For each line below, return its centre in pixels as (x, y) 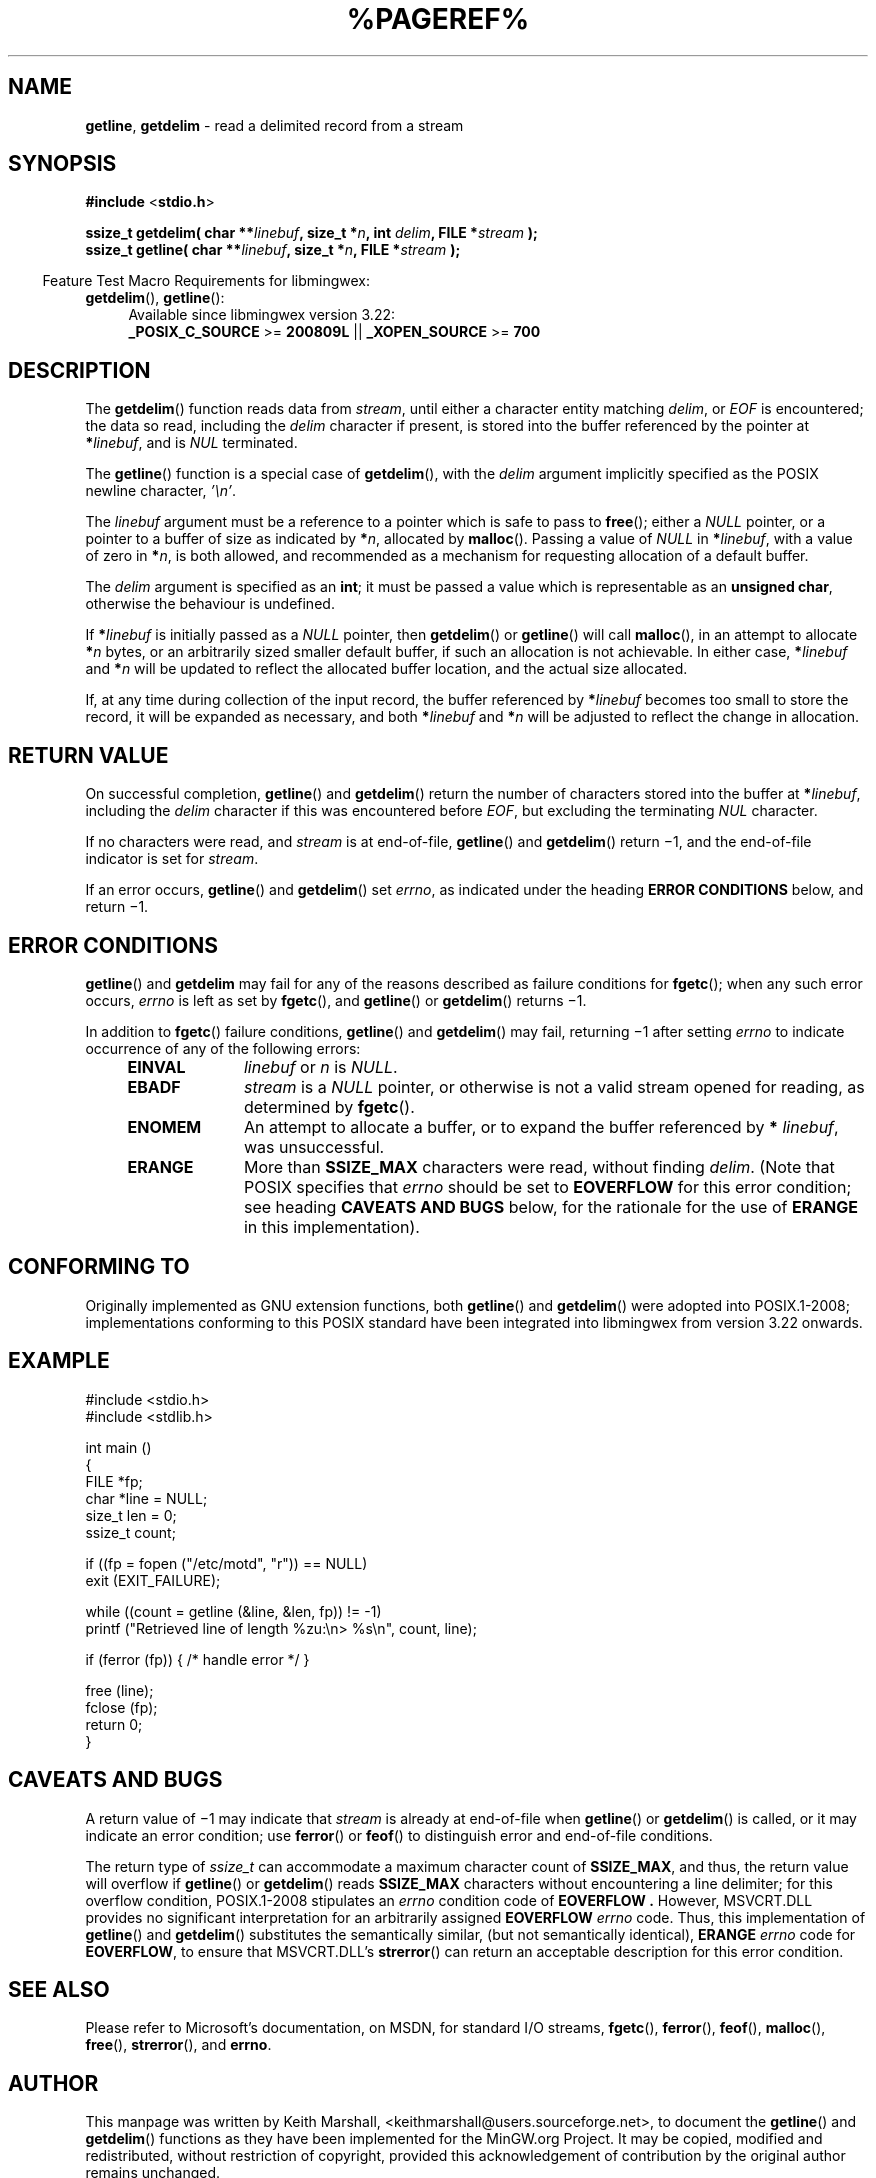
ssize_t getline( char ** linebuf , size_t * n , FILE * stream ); (273, 250)
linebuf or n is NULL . (320, 1066)
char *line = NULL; (146, 1498)
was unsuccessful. (314, 1146)
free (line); (119, 1690)
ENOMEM (164, 1126)
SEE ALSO (59, 1989)
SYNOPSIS (62, 164)
